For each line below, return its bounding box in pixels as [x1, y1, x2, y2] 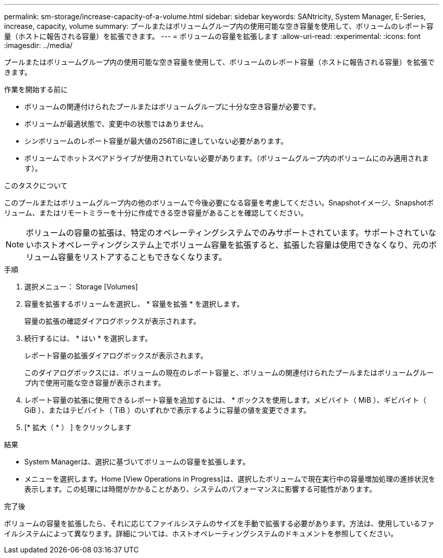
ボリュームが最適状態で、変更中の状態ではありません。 [24, 119, 208, 128]
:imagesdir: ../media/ [4, 41, 73, 50]
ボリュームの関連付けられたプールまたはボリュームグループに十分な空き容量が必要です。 [24, 102, 320, 111]
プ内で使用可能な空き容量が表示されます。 [24, 378, 165, 387]
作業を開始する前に [4, 85, 68, 94]
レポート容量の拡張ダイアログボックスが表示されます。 [24, 351, 208, 360]
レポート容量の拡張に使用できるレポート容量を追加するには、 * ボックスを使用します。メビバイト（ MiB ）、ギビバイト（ [24, 396, 426, 404]
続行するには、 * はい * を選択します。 [24, 334, 152, 342]
